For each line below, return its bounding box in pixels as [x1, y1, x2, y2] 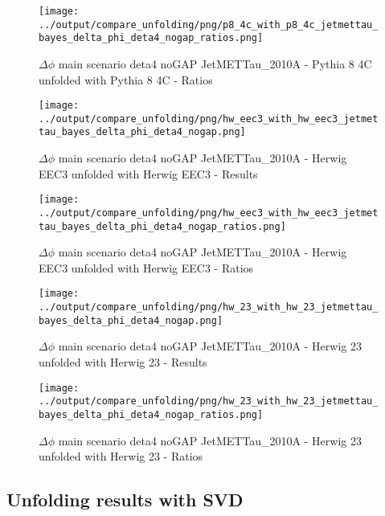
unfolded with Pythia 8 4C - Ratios [39, 71, 213, 88]
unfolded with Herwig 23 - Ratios [39, 448, 203, 465]
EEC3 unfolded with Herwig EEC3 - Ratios [39, 259, 254, 276]
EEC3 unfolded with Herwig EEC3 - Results [39, 165, 258, 182]
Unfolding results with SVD [6, 487, 244, 512]
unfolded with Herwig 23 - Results [39, 354, 207, 371]
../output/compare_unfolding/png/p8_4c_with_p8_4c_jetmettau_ [39, 18, 379, 31]
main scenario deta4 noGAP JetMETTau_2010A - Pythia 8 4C [58, 55, 372, 72]
